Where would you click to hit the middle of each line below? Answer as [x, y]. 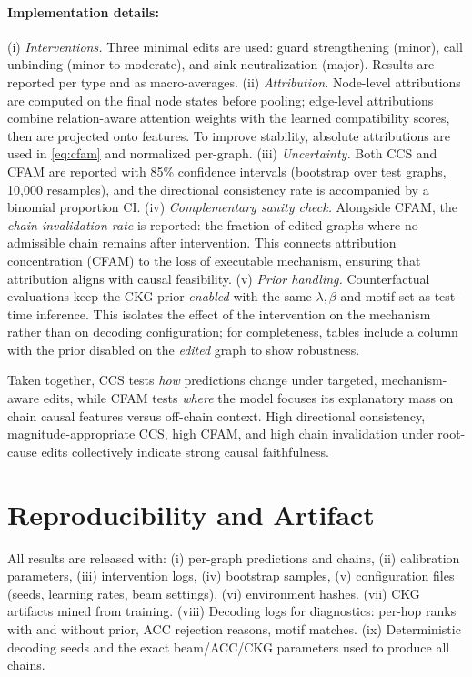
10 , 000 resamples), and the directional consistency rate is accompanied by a [218, 189]
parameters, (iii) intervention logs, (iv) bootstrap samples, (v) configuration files [231, 576]
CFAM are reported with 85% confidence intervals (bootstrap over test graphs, [227, 171]
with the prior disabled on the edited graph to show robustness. [184, 349]
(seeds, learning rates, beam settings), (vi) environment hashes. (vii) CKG [214, 593]
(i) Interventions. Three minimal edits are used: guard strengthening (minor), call [235, 46]
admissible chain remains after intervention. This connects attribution [202, 243]
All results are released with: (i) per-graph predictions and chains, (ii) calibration [234, 557]
